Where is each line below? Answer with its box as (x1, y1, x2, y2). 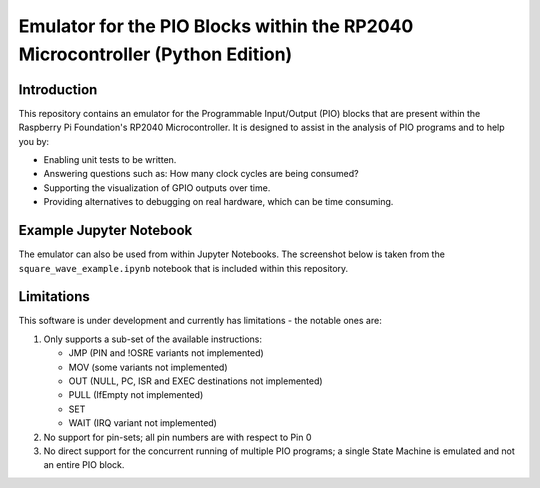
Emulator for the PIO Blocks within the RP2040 (18, 15, 414, 37)
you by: (18, 135, 50, 147)
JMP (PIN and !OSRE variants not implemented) (68, 347, 264, 359)
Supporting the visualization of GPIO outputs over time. (43, 181, 271, 194)
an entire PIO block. (43, 459, 125, 471)
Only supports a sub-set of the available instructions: (43, 333, 262, 345)
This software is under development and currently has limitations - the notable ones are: (18, 315, 382, 327)
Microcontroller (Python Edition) (18, 43, 293, 65)
